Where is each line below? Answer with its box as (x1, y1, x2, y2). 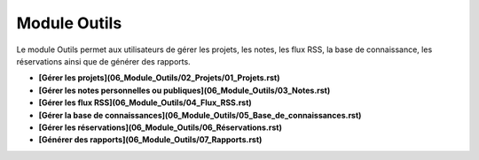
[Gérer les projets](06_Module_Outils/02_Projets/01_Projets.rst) (38, 72, 280, 83)
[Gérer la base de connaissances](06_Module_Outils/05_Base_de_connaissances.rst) (38, 110, 362, 120)
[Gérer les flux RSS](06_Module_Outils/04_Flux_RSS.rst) (38, 97, 252, 108)
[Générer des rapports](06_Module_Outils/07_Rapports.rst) (38, 134, 263, 145)
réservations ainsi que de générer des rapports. (16, 56, 191, 66)
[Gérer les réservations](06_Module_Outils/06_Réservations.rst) (38, 122, 283, 133)
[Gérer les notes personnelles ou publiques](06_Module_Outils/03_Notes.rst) (38, 85, 331, 95)
